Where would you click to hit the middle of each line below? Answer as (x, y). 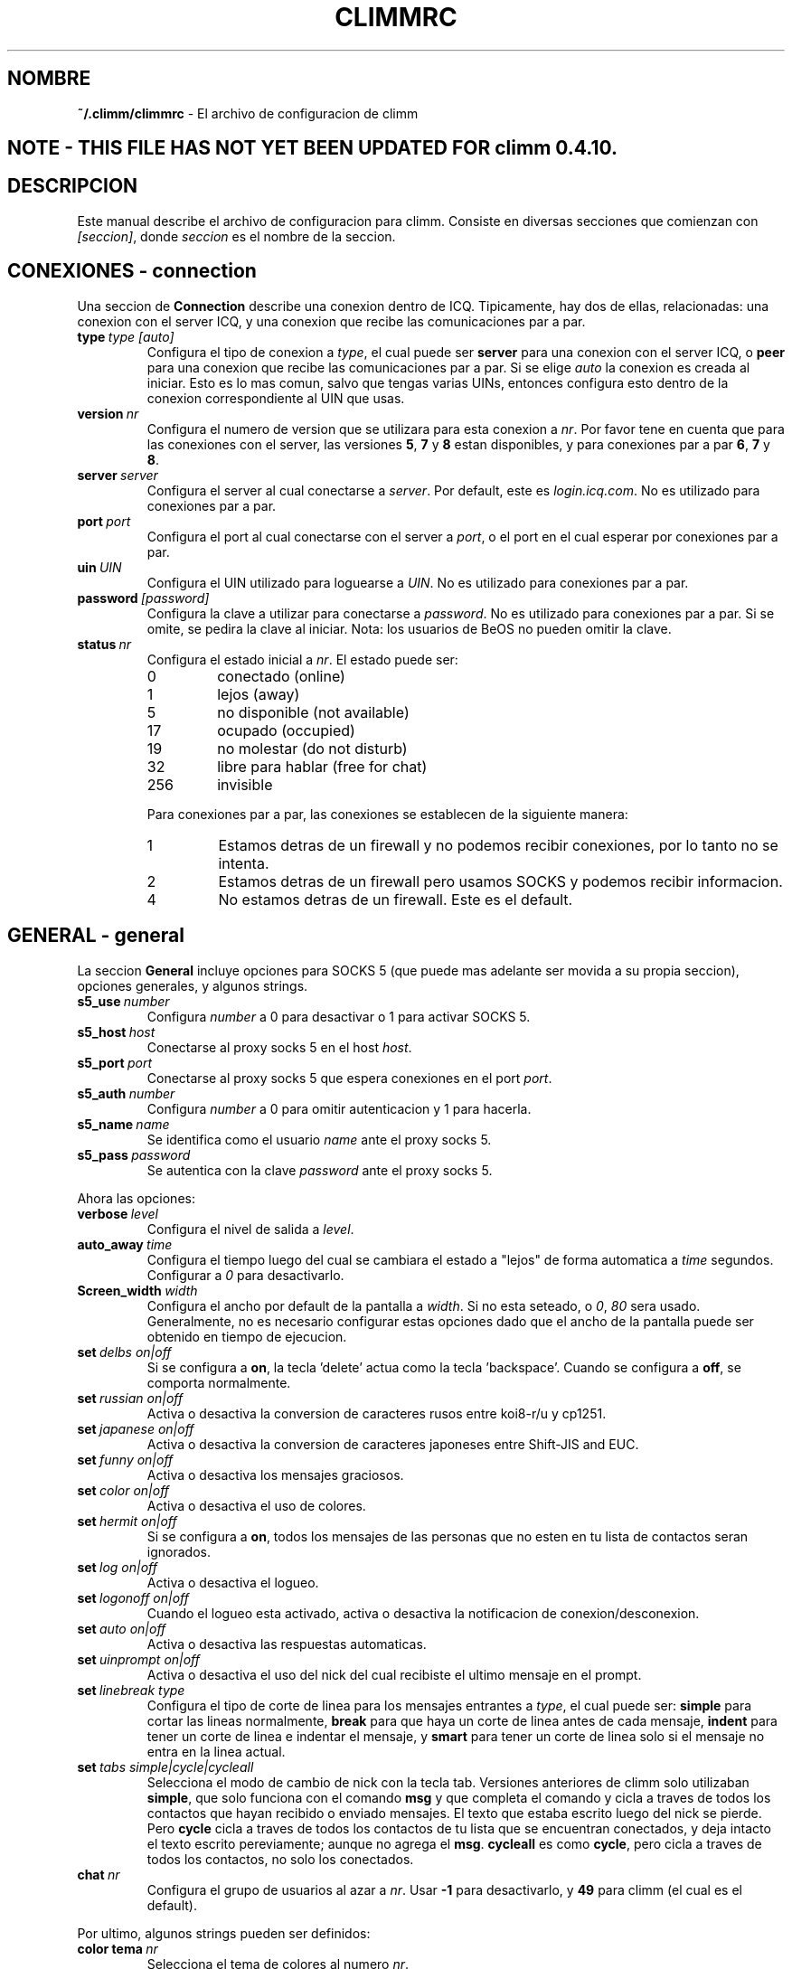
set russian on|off (130, 1398)
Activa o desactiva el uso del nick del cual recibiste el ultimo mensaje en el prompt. (394, 1674)
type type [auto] (126, 336)
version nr (108, 413)
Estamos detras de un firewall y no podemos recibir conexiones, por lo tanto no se (498, 845)
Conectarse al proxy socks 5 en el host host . (279, 1047)
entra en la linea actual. (216, 1751)
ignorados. (179, 1551)
